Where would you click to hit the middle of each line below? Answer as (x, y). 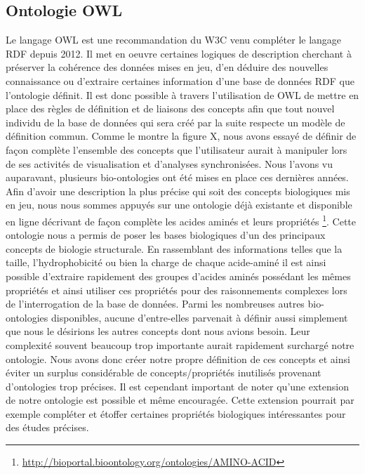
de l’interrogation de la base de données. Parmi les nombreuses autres (155, 304)
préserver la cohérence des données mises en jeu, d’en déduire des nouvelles (167, 67)
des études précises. (47, 427)
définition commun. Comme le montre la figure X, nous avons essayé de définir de (181, 136)
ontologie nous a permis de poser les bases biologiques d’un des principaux (166, 235)
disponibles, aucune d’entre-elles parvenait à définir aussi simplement (200, 317)
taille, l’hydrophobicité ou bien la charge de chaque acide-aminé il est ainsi (166, 262)
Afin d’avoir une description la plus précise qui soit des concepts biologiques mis (178, 191)
